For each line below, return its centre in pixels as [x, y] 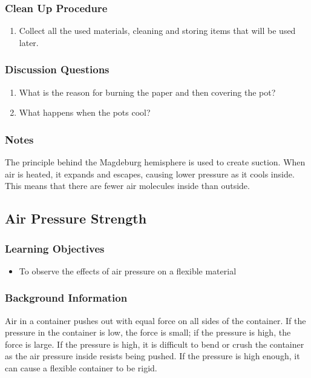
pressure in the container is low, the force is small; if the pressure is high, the [148, 332]
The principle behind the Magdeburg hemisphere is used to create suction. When [155, 162]
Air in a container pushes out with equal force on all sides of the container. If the [155, 320]
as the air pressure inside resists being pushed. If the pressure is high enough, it [152, 356]
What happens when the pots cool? [85, 112]
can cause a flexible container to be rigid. [81, 368]
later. [29, 42]
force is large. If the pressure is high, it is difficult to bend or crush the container [155, 344]
